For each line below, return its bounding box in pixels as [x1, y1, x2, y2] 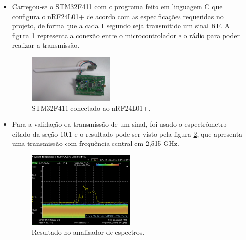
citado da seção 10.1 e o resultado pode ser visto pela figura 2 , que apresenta [12, 128, 243, 139]
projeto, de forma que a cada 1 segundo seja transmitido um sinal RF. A [12, 21, 230, 31]
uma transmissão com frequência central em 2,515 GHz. [12, 138, 179, 148]
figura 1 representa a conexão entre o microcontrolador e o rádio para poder [12, 30, 240, 40]
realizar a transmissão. [12, 40, 80, 50]
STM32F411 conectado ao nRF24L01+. [31, 102, 151, 113]
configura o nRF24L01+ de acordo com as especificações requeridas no [12, 11, 224, 21]
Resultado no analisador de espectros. [31, 226, 145, 237]
